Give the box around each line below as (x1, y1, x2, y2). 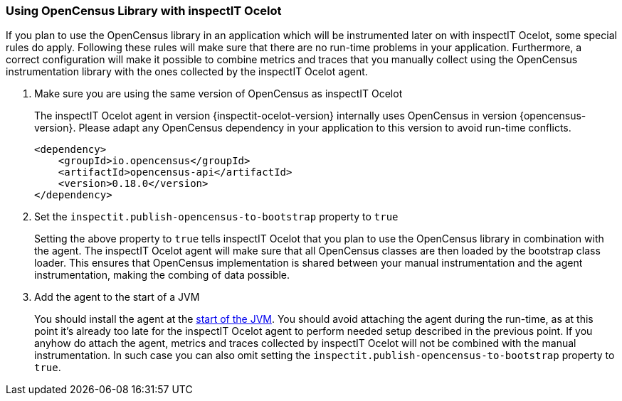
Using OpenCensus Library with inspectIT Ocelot (6, 4, 282, 18)
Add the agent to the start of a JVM (34, 291, 200, 304)
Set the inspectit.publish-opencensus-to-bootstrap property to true (34, 210, 399, 223)
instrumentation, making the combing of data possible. (34, 269, 290, 282)
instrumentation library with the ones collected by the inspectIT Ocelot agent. (6, 65, 368, 78)
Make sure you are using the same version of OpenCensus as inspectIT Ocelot (34, 87, 403, 100)
